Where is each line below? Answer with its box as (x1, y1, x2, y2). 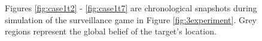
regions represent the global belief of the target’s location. (5, 25, 217, 37)
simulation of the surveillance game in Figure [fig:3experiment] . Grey (5, 13, 257, 26)
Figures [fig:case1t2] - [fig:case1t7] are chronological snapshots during (5, 2, 257, 14)
